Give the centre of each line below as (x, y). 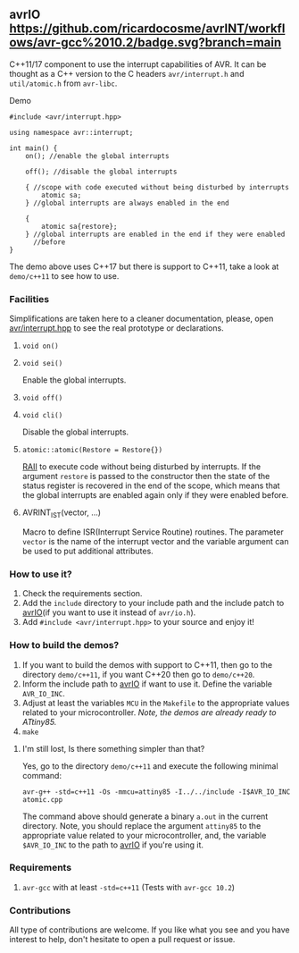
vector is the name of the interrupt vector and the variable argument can (155, 541)
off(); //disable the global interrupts (101, 172)
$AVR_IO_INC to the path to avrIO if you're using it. (112, 845)
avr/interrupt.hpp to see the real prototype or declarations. (117, 328)
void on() (41, 346)
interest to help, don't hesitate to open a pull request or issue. (122, 940)
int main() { (33, 148)
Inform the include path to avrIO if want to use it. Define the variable (147, 684)
